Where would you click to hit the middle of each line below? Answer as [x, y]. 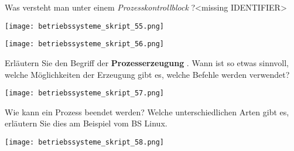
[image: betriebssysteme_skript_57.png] [85, 93]
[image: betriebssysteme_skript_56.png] [85, 44]
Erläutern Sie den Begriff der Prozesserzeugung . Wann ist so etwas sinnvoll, [147, 62]
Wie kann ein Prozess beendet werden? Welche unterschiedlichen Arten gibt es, [147, 111]
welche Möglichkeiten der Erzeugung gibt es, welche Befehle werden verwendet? [147, 74]
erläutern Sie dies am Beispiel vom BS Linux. [86, 123]
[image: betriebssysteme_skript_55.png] [85, 26]
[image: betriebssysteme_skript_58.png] [85, 142]
